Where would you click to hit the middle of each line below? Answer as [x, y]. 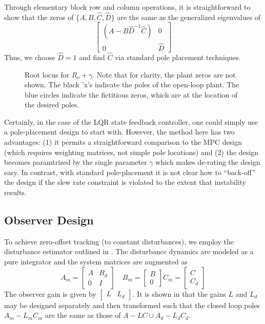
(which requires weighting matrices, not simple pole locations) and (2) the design [131, 152]
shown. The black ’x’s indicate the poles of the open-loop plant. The [132, 84]
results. [15, 192]
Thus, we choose [30, 57]
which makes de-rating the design [208, 162]
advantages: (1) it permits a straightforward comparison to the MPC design [123, 142]
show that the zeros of [39, 17]
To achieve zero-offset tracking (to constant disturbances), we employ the [119, 241]
